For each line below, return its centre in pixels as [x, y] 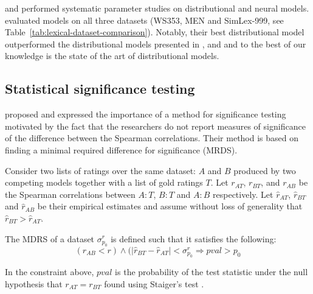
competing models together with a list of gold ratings [104, 182]
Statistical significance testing [100, 89]
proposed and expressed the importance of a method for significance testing [146, 114]
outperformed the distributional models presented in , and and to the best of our [156, 44]
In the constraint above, [50, 272]
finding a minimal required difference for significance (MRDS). [121, 149]
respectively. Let [243, 194]
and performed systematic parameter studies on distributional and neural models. [157, 8]
